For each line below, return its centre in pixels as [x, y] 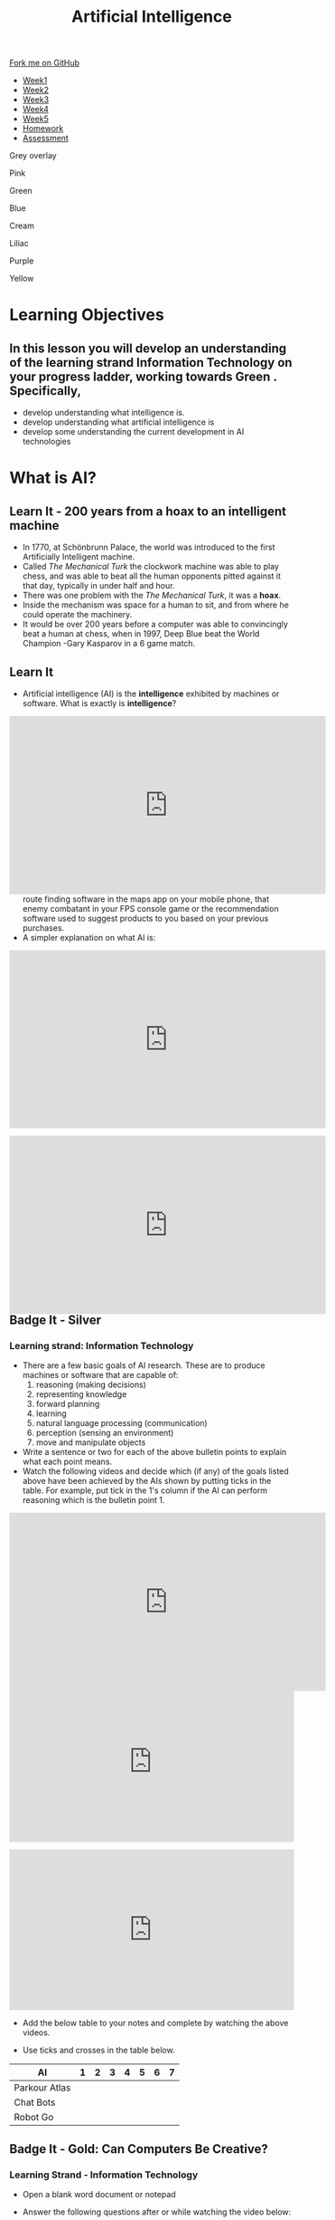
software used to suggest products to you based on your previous [145, 918]
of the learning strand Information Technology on [151, 363]
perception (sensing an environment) [105, 1433]
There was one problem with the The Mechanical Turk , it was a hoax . [152, 596]
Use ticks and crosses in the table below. [98, 2050]
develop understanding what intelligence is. [103, 413]
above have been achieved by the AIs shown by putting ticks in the [147, 1481]
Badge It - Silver [56, 1320]
